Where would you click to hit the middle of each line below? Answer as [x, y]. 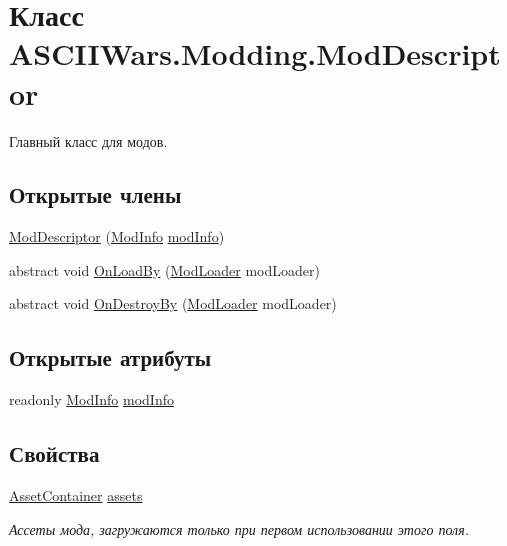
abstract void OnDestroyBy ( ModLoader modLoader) [173, 303]
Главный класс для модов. [88, 140]
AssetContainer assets [76, 495]
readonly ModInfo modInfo [91, 399]
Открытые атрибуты [110, 357]
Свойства [54, 453]
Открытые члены [95, 194]
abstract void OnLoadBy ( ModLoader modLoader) [164, 269]
